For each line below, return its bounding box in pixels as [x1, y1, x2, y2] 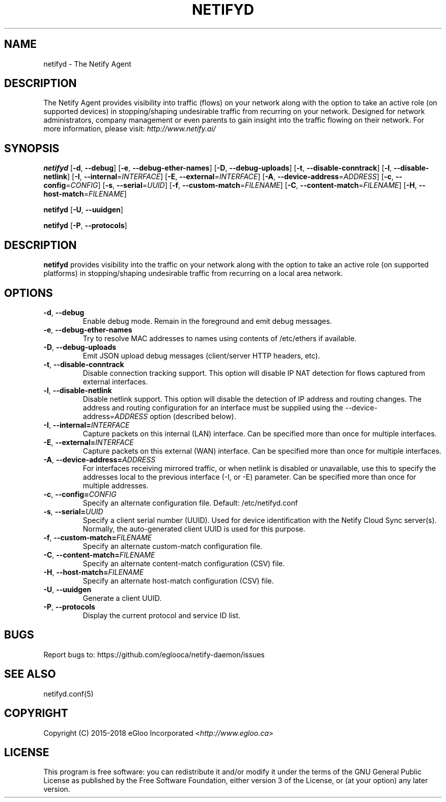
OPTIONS [4, 286, 53, 299]
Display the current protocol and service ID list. [82, 611, 241, 620]
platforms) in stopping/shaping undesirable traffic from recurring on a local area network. [43, 269, 343, 278]
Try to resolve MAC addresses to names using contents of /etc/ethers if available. [82, 334, 357, 343]
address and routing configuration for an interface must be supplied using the [82, 403, 344, 412]
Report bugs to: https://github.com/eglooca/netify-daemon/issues [43, 650, 265, 659]
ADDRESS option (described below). [115, 411, 236, 421]
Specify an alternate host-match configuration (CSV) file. [82, 576, 274, 585]
